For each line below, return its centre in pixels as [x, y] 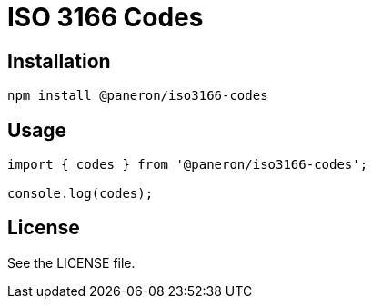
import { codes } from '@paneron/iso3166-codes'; [188, 165]
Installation [59, 61]
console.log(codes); [80, 194]
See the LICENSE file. [71, 262]
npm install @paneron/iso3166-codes [138, 96]
